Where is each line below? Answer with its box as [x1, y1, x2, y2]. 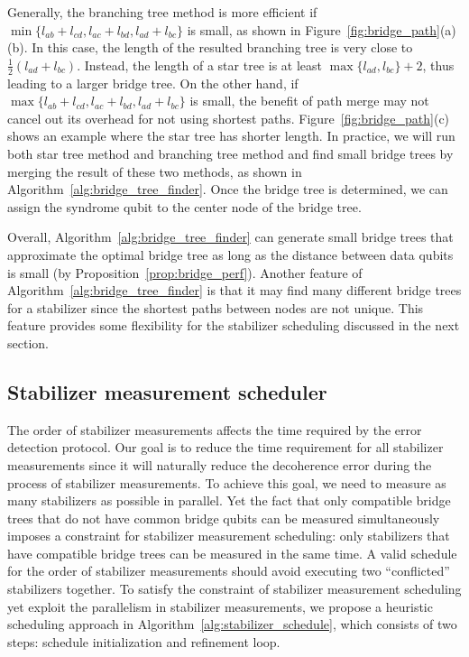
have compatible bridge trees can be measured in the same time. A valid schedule [7, 543, 457, 562]
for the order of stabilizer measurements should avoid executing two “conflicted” [7, 561, 450, 580]
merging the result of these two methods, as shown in [7, 162, 302, 180]
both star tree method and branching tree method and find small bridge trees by [7, 143, 454, 162]
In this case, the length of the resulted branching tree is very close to [32, 38, 413, 57]
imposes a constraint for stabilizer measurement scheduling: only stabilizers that [7, 526, 450, 545]
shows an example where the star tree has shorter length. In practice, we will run [7, 126, 455, 145]
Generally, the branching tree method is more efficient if [7, 3, 317, 21]
